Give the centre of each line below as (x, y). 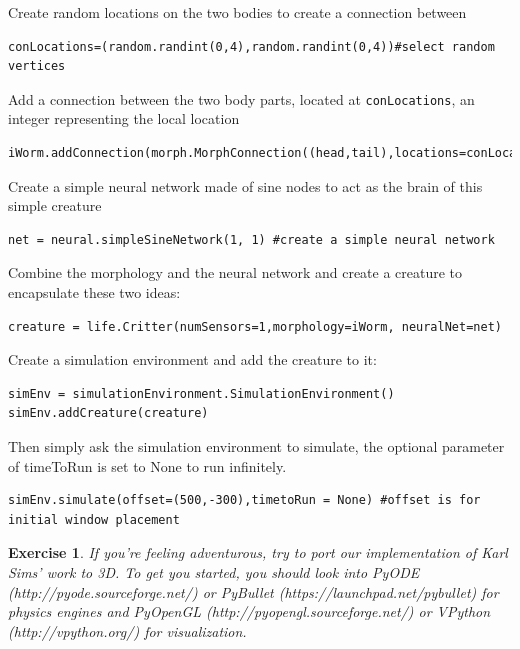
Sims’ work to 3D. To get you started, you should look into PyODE (214, 571)
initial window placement (94, 519)
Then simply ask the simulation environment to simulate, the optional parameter (256, 445)
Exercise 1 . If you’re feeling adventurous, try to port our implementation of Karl (258, 552)
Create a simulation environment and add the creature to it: (192, 359)
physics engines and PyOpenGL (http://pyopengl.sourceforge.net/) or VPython (249, 611)
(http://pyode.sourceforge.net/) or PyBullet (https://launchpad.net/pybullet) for (253, 591)
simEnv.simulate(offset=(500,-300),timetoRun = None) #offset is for (244, 500)
